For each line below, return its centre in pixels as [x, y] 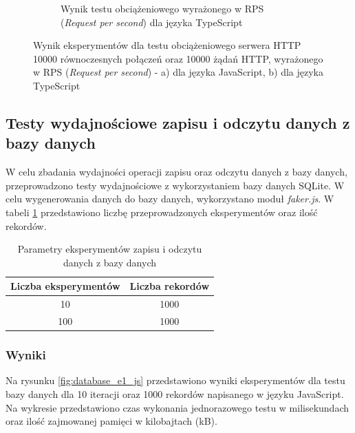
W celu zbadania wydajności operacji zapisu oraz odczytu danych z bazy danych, [176, 172]
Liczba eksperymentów [65, 286]
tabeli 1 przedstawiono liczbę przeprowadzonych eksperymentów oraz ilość [162, 212]
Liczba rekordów [170, 286]
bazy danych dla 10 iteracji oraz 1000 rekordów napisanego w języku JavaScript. [175, 393]
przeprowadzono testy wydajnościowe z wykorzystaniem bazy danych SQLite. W [175, 185]
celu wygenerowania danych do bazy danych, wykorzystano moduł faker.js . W [170, 199]
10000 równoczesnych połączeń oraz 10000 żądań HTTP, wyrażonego [178, 58]
